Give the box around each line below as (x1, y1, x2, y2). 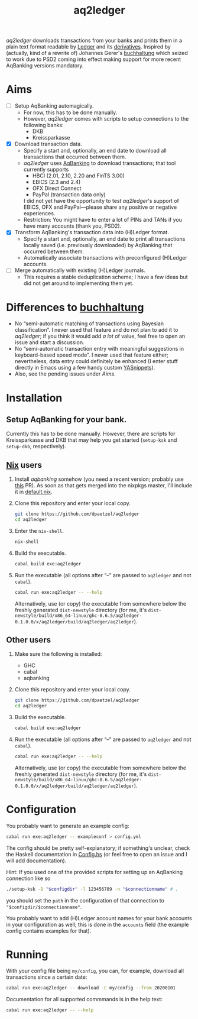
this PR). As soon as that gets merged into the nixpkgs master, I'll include (14, 482, 193, 489)
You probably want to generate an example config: (6, 822, 129, 829)
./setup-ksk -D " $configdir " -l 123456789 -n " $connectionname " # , (6, 886, 178, 892)
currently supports (23, 166, 69, 173)
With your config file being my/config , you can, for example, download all (6, 968, 184, 975)
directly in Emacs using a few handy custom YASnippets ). (14, 364, 155, 371)
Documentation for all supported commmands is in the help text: (6, 996, 163, 1003)
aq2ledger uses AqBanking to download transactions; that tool (23, 160, 176, 167)
